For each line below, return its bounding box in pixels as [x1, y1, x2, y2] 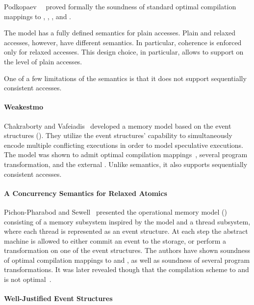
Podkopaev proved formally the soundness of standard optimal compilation [4, 1, 236, 11]
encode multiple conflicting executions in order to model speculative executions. [4, 139, 243, 150]
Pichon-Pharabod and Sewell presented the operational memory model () [4, 206, 227, 217]
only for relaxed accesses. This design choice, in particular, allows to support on [4, 47, 244, 57]
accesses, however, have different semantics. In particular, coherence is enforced [4, 37, 242, 47]
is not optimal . [4, 274, 51, 284]
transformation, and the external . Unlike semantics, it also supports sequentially [4, 159, 248, 169]
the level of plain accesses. [4, 56, 82, 66]
